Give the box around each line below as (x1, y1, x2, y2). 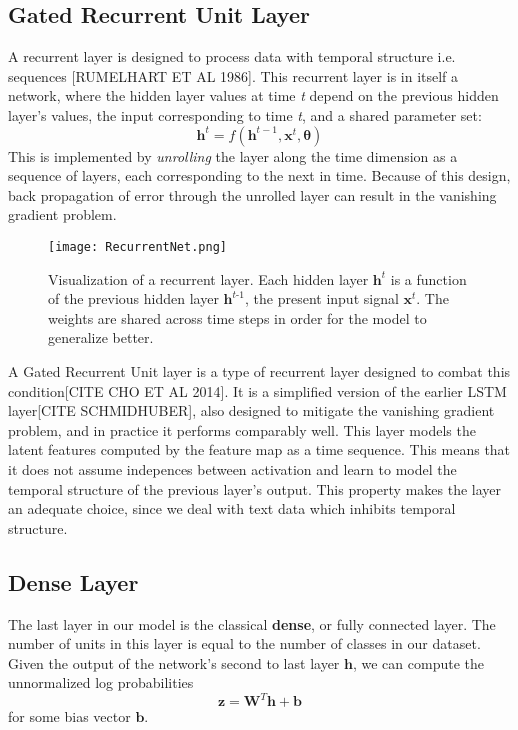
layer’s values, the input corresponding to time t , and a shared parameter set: (8, 104, 482, 125)
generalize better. (48, 327, 154, 348)
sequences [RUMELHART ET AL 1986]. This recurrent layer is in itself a (8, 65, 459, 86)
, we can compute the (352, 652, 484, 673)
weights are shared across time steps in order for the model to (48, 307, 427, 328)
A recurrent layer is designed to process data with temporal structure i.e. (8, 46, 456, 67)
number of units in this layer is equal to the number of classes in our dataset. (8, 633, 481, 654)
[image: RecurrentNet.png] (48, 239, 227, 254)
